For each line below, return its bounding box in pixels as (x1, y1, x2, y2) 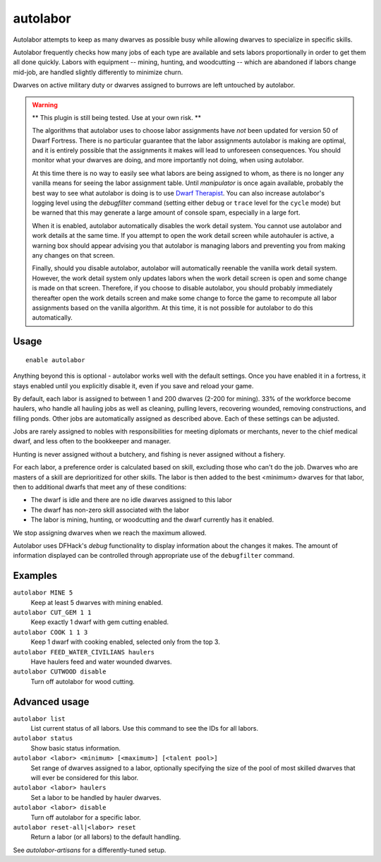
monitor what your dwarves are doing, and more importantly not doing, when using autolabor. (32, 156, 304, 164)
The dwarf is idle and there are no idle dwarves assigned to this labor (30, 496, 232, 504)
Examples (13, 570, 58, 582)
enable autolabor (25, 356, 85, 364)
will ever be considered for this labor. (30, 774, 139, 782)
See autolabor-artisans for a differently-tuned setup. (13, 846, 167, 854)
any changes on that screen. (32, 251, 116, 259)
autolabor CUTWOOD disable (13, 668, 107, 676)
